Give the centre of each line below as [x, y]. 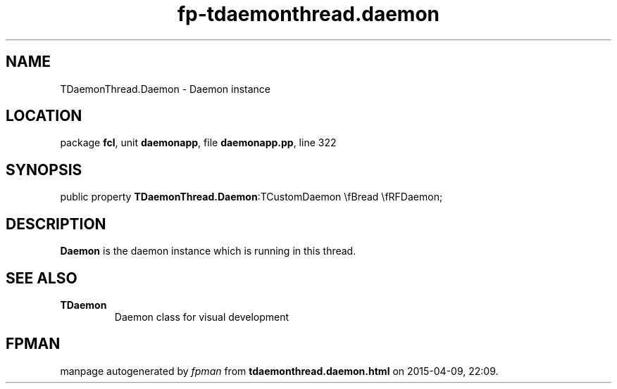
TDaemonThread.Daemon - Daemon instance [166, 89]
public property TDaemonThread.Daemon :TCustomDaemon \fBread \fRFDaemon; [251, 197]
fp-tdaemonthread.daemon [308, 14]
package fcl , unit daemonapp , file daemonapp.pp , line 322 [198, 143]
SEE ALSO [42, 278]
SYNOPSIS [44, 170]
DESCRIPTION [56, 224]
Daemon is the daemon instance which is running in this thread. [208, 251]
